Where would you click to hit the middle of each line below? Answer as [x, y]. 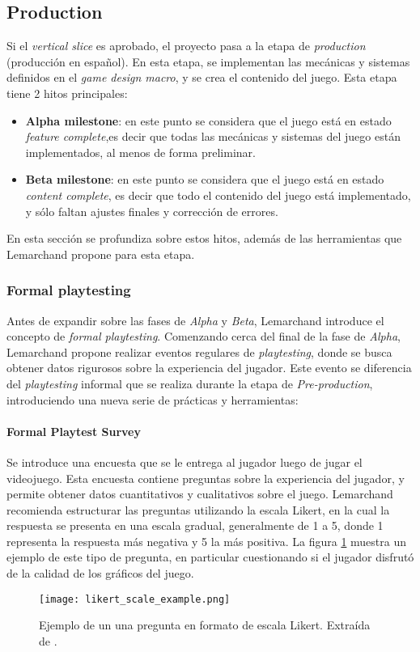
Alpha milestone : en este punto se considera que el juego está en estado [208, 120]
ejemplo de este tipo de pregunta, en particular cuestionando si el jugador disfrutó [210, 557]
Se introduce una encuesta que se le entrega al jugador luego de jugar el [185, 461]
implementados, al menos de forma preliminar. [140, 152]
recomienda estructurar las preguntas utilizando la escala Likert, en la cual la [198, 509]
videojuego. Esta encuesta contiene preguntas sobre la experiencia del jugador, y [206, 478]
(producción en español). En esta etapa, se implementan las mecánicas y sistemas [208, 61]
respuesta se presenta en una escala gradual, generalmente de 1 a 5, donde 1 [195, 525]
